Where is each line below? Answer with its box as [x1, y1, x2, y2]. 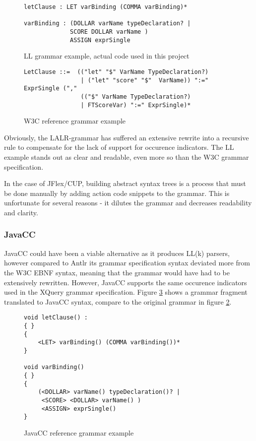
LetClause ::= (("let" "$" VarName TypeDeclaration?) [24, 68, 209, 75]
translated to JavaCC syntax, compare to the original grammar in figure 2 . [4, 296, 232, 307]
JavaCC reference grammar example [24, 427, 134, 438]
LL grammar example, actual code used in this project [24, 51, 190, 61]
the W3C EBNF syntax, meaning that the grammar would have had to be [4, 267, 230, 277]
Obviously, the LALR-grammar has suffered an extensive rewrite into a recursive [4, 132, 249, 142]
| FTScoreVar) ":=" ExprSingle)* [80, 101, 191, 109]
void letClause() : [24, 314, 88, 321]
